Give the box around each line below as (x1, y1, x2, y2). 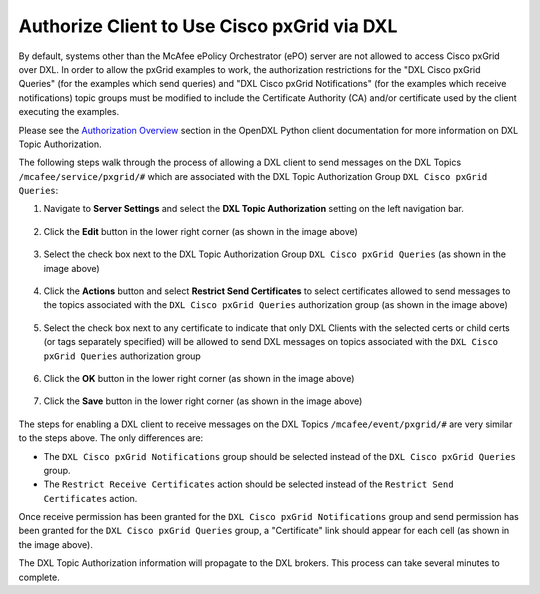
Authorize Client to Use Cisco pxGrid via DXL (18, 15, 398, 37)
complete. (18, 571, 60, 583)
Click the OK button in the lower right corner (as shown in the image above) (43, 372, 355, 384)
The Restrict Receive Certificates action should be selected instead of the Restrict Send (43, 478, 454, 490)
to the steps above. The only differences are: (18, 432, 204, 444)
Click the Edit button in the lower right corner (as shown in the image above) (43, 225, 359, 237)
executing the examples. (18, 106, 120, 118)
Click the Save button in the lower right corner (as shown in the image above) (43, 395, 363, 407)
